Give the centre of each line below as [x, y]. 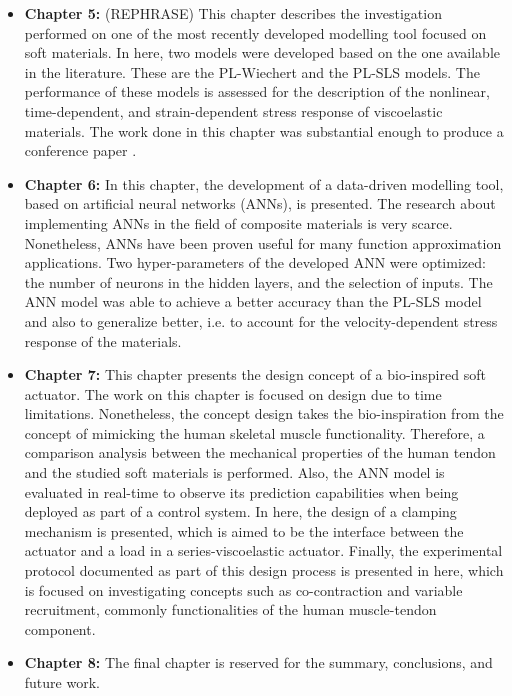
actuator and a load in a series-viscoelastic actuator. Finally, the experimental [263, 550]
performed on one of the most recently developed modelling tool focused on [255, 32]
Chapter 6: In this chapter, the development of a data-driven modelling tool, [264, 183]
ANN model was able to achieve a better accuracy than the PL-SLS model [253, 301]
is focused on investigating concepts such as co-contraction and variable [243, 589]
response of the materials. [103, 340]
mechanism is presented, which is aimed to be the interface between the [244, 530]
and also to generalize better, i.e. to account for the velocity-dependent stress [261, 320]
